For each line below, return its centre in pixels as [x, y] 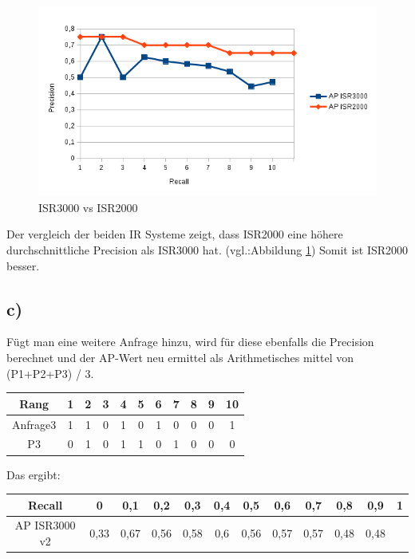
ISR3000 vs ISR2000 [88, 207]
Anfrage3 [34, 424]
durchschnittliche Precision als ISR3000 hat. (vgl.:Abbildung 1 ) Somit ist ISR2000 [207, 250]
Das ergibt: [34, 474]
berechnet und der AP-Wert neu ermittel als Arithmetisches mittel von [180, 358]
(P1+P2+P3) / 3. [50, 373]
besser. [23, 265]
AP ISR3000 [45, 525]
